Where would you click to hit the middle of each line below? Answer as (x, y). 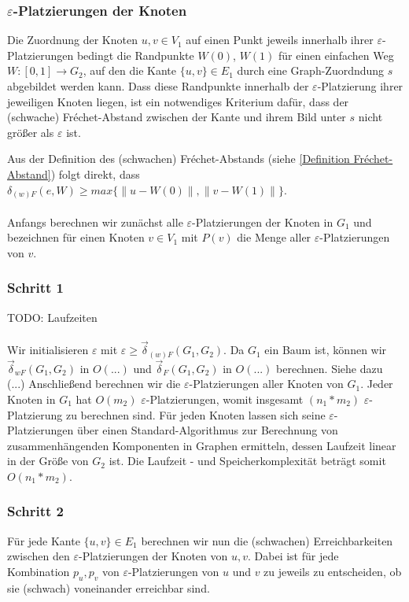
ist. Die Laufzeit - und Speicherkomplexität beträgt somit (247, 461)
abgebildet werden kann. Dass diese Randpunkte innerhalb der (158, 86)
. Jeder (377, 384)
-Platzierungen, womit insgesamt (225, 399)
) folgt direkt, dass (95, 174)
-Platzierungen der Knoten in (263, 222)
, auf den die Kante (130, 70)
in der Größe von (48, 461)
